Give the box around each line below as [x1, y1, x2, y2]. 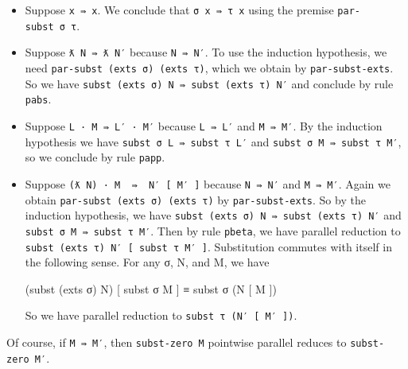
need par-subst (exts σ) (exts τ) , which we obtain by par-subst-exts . [25, 59, 394, 76]
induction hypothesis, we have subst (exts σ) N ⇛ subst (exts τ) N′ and [25, 207, 402, 223]
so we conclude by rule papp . [25, 149, 165, 165]
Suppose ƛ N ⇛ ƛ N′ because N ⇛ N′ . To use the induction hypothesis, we [25, 44, 387, 60]
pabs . [25, 91, 52, 107]
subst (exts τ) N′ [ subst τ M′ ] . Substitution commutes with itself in [25, 238, 392, 254]
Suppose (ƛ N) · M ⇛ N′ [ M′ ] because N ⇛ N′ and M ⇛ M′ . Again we [25, 175, 391, 192]
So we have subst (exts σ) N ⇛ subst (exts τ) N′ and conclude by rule [25, 75, 394, 91]
